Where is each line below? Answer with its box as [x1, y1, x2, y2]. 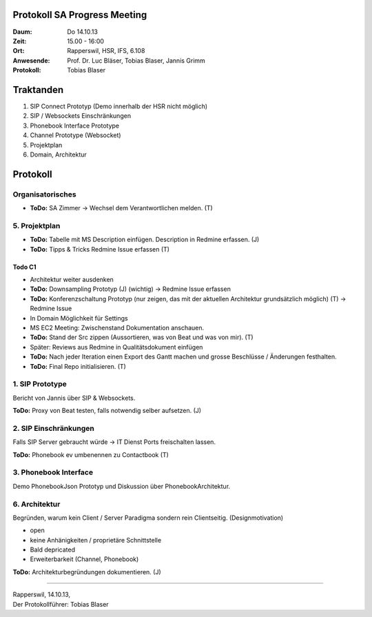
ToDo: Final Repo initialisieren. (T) [30, 362, 127, 370]
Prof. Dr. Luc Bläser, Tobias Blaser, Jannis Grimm [67, 56, 206, 65]
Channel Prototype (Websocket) [30, 131, 121, 139]
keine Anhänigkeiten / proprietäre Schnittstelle [30, 536, 162, 544]
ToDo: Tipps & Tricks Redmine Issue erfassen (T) [30, 245, 170, 253]
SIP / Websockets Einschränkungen [30, 112, 131, 120]
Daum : [12, 28, 32, 36]
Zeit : [12, 37, 27, 45]
